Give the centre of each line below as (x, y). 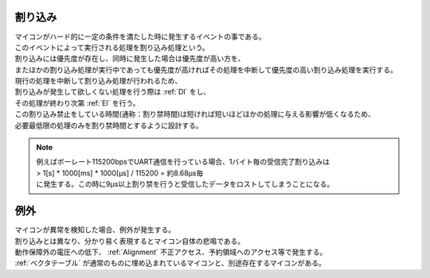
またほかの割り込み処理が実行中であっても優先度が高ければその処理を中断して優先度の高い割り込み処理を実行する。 (206, 69)
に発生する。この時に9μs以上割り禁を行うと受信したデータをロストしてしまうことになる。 (185, 184)
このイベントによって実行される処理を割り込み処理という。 (112, 47)
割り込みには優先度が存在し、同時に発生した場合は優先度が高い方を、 (130, 59)
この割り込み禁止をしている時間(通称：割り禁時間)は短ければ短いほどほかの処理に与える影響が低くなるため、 (195, 114)
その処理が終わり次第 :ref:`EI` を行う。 (77, 102)
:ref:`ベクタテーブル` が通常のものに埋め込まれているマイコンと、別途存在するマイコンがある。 (170, 263)
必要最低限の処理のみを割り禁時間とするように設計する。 (109, 125)
